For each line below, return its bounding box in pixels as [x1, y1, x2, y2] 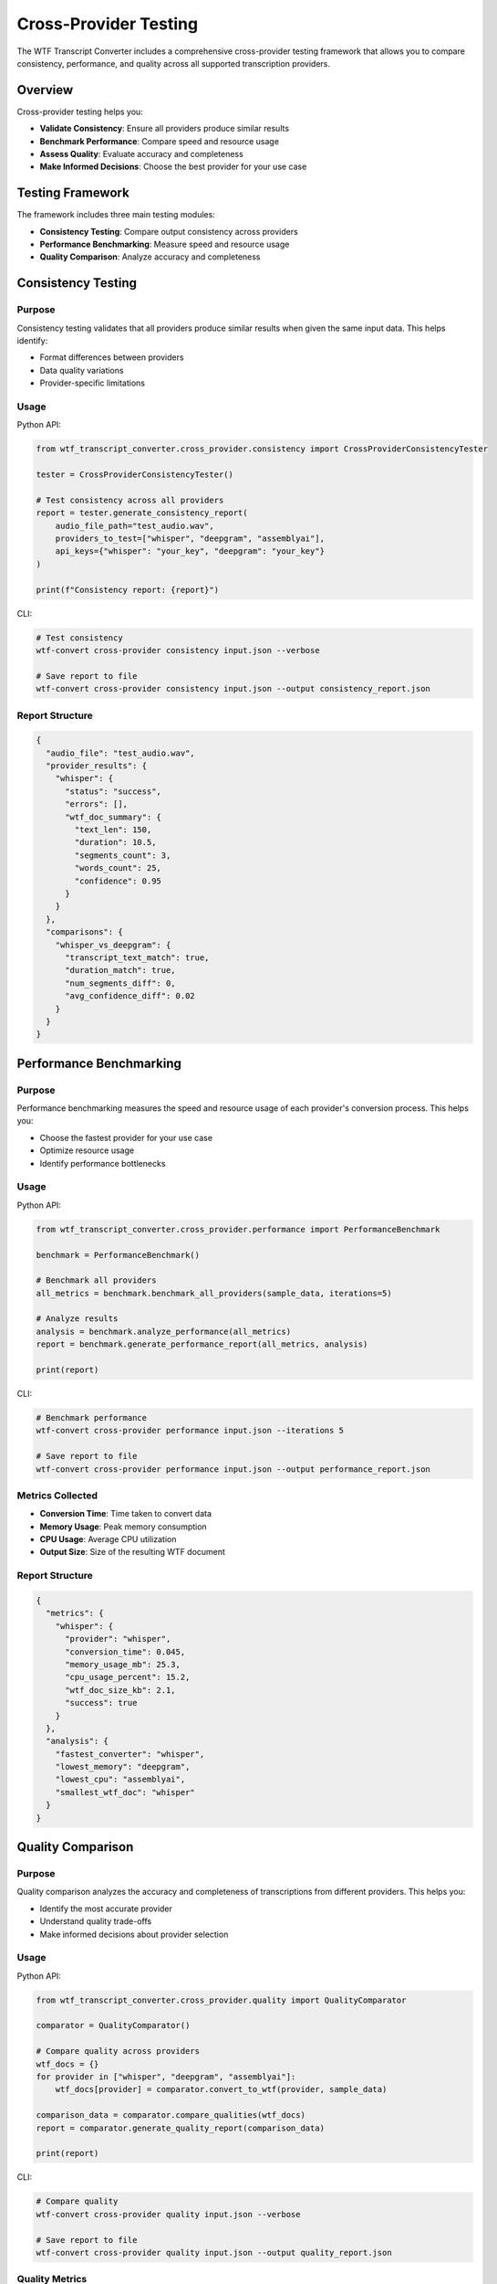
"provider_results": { [46, 761, 148, 771]
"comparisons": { [46, 927, 123, 937]
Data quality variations [39, 365, 124, 375]
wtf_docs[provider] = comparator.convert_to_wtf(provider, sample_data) [55, 2084, 388, 2095]
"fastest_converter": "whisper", [55, 1749, 205, 1759]
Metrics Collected [16, 1489, 98, 1502]
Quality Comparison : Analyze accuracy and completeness [39, 251, 261, 262]
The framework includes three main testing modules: [16, 209, 216, 220]
